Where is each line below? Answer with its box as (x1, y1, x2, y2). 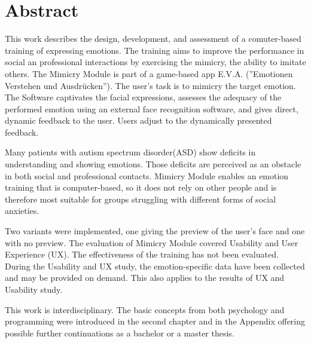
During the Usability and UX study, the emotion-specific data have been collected (5, 259, 305, 272)
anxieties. (5, 204, 39, 217)
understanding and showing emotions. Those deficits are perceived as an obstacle (5, 158, 301, 170)
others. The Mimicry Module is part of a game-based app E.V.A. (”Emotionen (5, 67, 293, 79)
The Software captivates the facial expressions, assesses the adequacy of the (5, 91, 282, 103)
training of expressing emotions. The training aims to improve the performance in (5, 44, 304, 56)
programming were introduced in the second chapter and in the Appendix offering (5, 315, 306, 327)
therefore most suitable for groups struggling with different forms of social (5, 192, 276, 205)
